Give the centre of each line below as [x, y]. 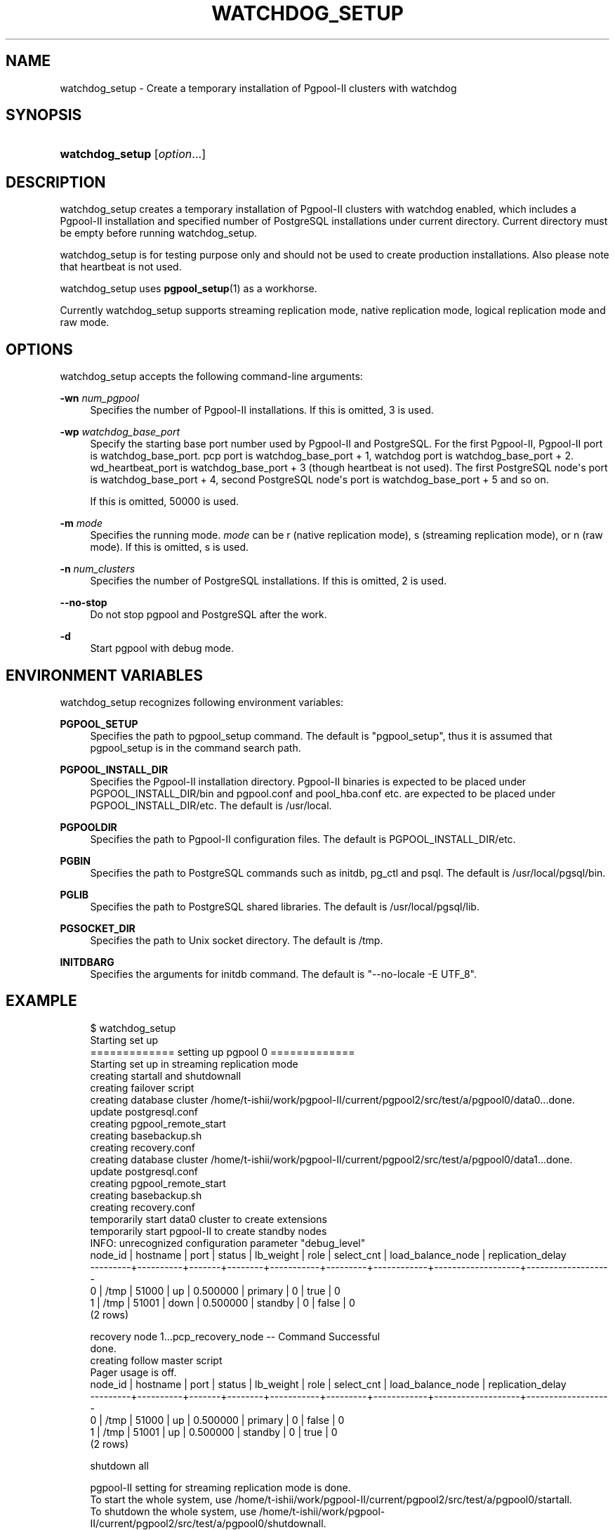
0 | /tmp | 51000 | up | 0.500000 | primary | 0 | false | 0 [217, 1420]
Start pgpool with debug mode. [162, 648]
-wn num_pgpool [100, 398]
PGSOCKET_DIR [98, 928]
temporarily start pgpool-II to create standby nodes [209, 1231]
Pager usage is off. [133, 1372]
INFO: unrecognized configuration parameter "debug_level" [228, 1243]
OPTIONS [39, 349]
